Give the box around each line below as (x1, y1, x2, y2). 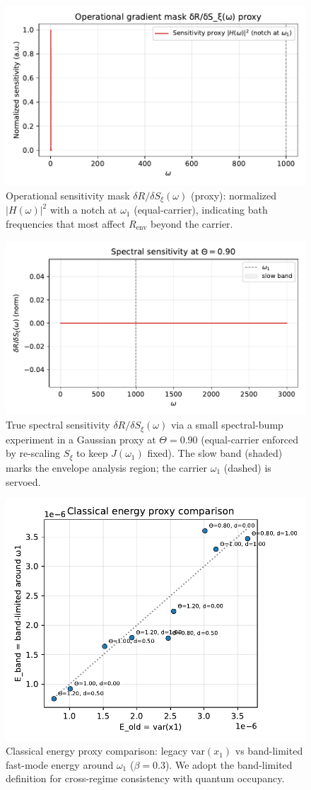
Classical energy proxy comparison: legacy (6, 743, 188, 758)
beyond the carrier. (151, 216, 233, 231)
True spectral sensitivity (6, 417, 110, 432)
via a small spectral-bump (170, 417, 283, 432)
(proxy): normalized (190, 187, 276, 202)
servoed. (6, 474, 41, 489)
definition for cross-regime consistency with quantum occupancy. (6, 771, 285, 786)
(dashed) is (223, 460, 271, 475)
